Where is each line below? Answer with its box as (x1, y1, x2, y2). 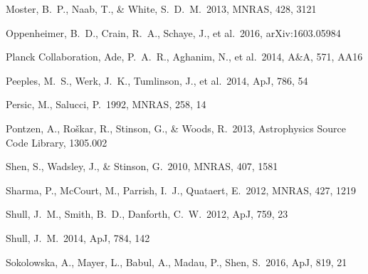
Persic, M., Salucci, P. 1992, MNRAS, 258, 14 (6, 97, 206, 112)
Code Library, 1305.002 (6, 135, 107, 149)
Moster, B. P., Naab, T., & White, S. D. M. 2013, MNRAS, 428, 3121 (6, 1, 317, 16)
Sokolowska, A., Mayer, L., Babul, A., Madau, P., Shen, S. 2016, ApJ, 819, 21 (6, 254, 347, 269)
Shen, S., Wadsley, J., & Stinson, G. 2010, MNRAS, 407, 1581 (6, 159, 278, 174)
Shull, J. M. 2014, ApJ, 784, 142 (6, 230, 150, 245)
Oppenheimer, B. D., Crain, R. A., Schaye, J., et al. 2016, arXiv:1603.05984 (6, 25, 341, 40)
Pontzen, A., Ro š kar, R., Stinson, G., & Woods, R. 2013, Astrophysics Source (6, 120, 346, 135)
